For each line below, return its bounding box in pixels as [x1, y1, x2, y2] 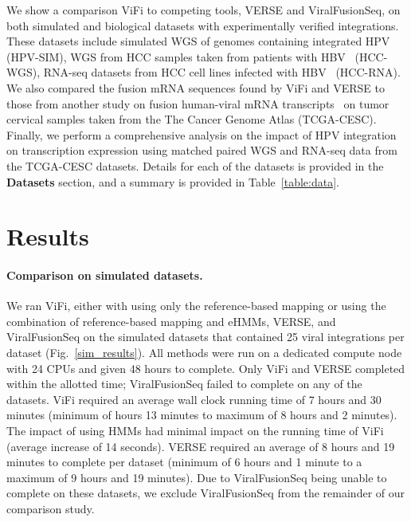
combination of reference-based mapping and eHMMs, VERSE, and [6, 312, 336, 329]
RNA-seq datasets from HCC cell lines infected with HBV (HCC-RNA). [43, 64, 401, 80]
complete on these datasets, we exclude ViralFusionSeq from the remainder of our [6, 485, 405, 501]
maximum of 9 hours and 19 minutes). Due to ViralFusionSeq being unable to [6, 469, 387, 485]
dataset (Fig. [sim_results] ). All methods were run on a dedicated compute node [6, 344, 402, 361]
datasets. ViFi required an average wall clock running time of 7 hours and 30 [6, 391, 382, 407]
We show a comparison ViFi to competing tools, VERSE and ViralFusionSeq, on [6, 2, 401, 18]
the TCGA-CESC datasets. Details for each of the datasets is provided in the [6, 157, 384, 174]
